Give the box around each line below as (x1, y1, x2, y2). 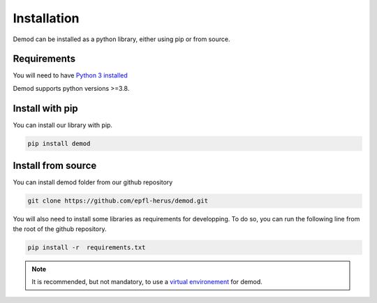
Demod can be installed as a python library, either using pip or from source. (13, 35, 230, 43)
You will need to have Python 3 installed (13, 71, 128, 80)
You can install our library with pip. (13, 121, 113, 129)
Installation (13, 10, 80, 26)
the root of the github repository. (13, 224, 107, 233)
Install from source (13, 160, 97, 172)
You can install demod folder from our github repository (13, 178, 173, 186)
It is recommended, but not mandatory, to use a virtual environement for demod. (31, 277, 263, 286)
